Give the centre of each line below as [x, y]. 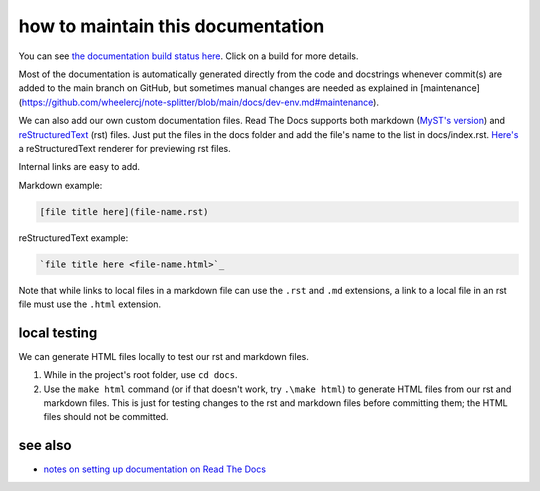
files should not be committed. [106, 417]
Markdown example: [60, 185]
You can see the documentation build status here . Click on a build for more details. [188, 56]
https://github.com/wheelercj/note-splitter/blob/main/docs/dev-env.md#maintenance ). [200, 102]
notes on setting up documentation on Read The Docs [155, 469]
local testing [58, 332]
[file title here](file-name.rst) [124, 211]
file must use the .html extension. [90, 304]
